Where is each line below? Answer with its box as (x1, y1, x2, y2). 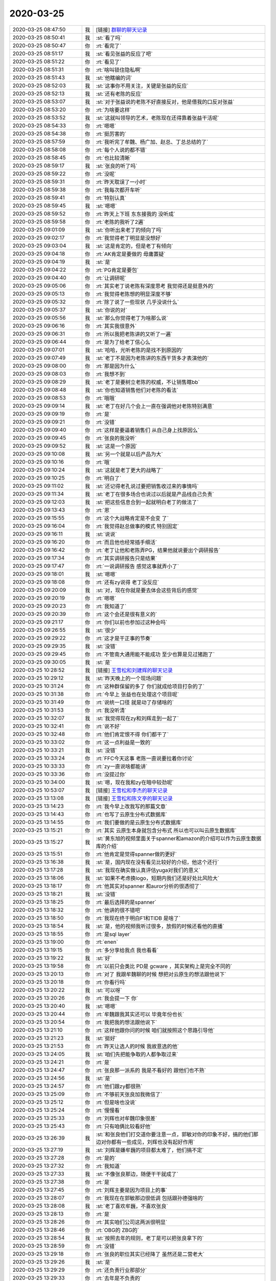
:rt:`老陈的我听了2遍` (96, 218, 145, 225)
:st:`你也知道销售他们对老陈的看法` (96, 386, 178, 394)
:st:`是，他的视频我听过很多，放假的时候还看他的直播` (96, 922, 224, 929)
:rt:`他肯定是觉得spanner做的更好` (96, 851, 177, 858)
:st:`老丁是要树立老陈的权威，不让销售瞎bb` (96, 378, 200, 385)
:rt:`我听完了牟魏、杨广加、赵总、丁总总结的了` (96, 138, 209, 146)
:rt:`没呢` (96, 170, 117, 177)
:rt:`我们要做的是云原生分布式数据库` (96, 819, 183, 826)
